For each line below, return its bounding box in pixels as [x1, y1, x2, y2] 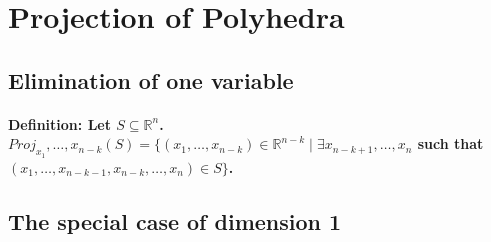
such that [417, 133, 484, 154]
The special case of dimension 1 [8, 205, 342, 236]
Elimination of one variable [8, 64, 294, 95]
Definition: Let [8, 113, 111, 134]
